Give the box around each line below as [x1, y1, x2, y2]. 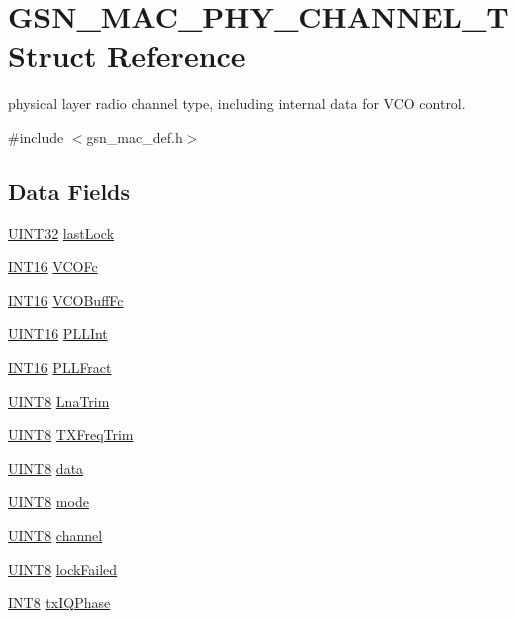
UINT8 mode [8, 491, 89, 512]
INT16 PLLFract [8, 357, 112, 378]
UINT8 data [8, 457, 84, 478]
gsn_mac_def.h [86, 126, 183, 147]
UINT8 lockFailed [8, 558, 118, 579]
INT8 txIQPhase [8, 592, 111, 613]
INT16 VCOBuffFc [8, 289, 124, 310]
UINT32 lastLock [8, 222, 115, 243]
